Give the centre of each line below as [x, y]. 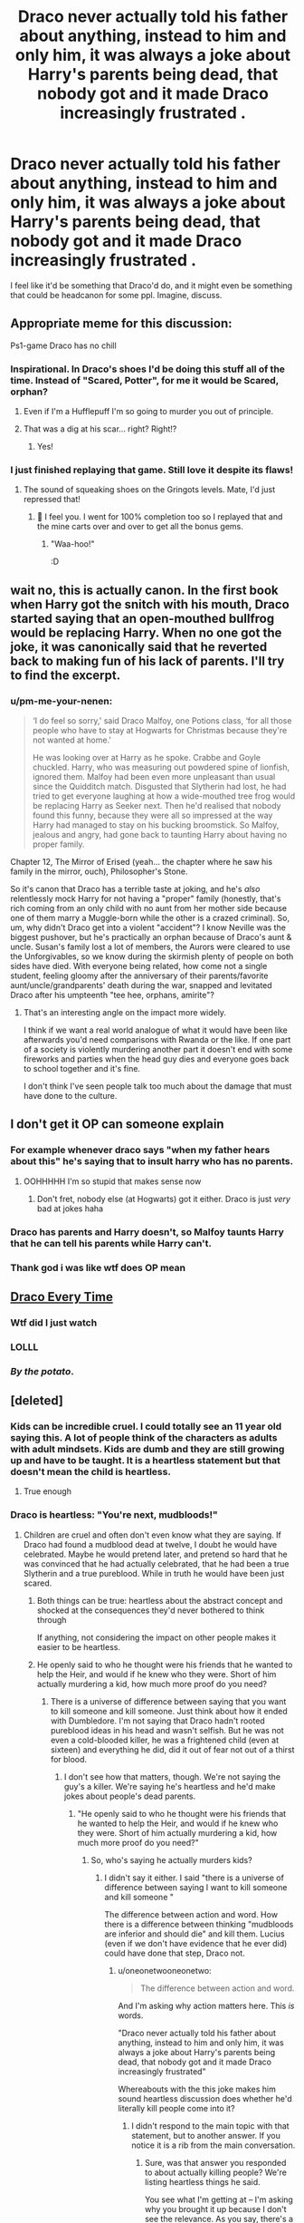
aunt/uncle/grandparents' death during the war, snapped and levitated [141, 985]
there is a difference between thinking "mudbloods [199, 1924]
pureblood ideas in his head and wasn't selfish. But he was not [167, 1730]
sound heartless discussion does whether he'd [205, 2098]
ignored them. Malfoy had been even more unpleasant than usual [154, 777]
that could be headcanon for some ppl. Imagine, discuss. [116, 295]
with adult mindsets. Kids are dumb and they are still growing [147, 1450]
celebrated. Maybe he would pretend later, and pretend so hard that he [155, 1554]
